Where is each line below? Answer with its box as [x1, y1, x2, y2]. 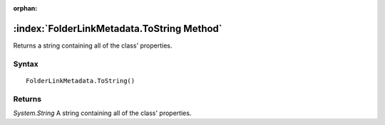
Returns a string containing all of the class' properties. [13, 41, 173, 50]
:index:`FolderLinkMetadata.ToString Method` [13, 22, 222, 35]
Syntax [13, 59, 38, 69]
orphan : [13, 4, 38, 12]
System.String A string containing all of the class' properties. [13, 109, 192, 117]
